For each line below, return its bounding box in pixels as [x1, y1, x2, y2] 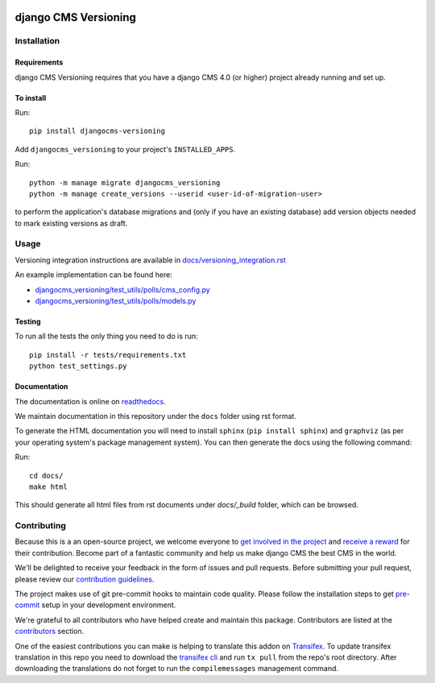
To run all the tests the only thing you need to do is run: [14, 331, 198, 341]
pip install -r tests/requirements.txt [29, 350, 187, 359]
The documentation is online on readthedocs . [14, 396, 166, 406]
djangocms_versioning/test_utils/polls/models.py [35, 296, 197, 306]
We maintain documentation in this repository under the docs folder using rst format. [14, 411, 297, 420]
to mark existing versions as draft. [14, 218, 128, 228]
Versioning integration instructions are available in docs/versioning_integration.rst [14, 255, 286, 265]
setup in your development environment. [41, 600, 176, 610]
